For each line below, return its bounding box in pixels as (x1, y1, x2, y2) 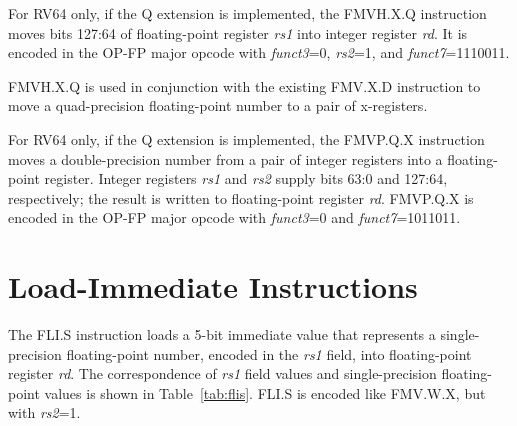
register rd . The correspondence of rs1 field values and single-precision (8, 363, 437, 384)
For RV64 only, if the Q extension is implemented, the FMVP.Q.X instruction (8, 128, 485, 149)
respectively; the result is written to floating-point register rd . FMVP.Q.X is (8, 187, 474, 208)
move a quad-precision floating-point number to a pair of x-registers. (8, 95, 428, 116)
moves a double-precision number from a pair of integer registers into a (8, 148, 443, 169)
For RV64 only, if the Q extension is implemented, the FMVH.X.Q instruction (8, 3, 487, 23)
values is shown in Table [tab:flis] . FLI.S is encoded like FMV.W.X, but (44, 382, 486, 403)
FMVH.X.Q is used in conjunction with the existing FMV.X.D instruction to (8, 75, 481, 96)
